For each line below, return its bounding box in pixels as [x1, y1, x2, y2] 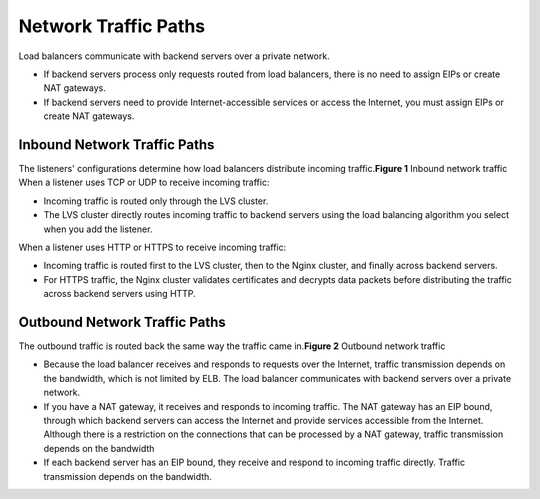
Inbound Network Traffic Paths [18, 136, 215, 153]
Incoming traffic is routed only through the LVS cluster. [43, 195, 269, 207]
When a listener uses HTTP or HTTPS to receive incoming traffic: [18, 241, 287, 253]
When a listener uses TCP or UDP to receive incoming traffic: [18, 176, 270, 189]
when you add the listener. [43, 223, 153, 235]
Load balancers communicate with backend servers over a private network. [18, 50, 330, 62]
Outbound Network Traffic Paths [18, 313, 227, 330]
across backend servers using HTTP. [43, 288, 197, 300]
